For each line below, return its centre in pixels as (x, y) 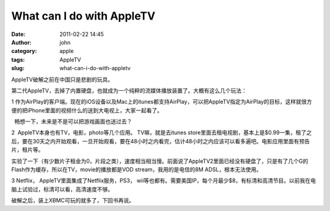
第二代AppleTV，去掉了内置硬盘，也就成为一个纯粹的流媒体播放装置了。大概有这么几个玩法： (129, 90)
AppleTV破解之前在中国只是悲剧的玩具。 (62, 79)
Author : (21, 42)
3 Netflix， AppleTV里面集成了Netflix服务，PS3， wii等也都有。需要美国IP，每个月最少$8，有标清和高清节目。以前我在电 (163, 181)
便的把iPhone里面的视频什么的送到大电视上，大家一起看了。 (87, 110)
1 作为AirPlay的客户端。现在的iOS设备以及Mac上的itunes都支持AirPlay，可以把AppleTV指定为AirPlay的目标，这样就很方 (162, 102)
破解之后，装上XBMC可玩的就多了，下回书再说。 (73, 201)
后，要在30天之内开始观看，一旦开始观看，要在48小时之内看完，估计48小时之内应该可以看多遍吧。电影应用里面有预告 (160, 141)
